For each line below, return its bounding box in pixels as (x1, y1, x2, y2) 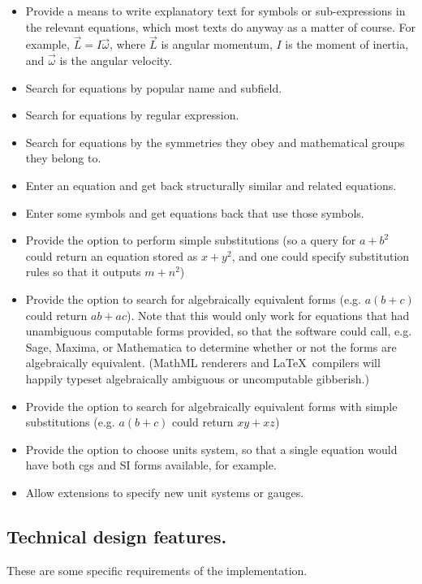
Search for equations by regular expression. (25, 106, 239, 123)
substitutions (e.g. (25, 413, 115, 430)
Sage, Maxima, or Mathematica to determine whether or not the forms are (25, 338, 397, 355)
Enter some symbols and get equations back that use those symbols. (25, 204, 364, 221)
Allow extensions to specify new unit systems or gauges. (25, 483, 304, 500)
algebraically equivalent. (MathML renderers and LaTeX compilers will (25, 354, 381, 371)
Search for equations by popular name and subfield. (25, 79, 282, 96)
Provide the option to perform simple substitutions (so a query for (25, 231, 356, 249)
